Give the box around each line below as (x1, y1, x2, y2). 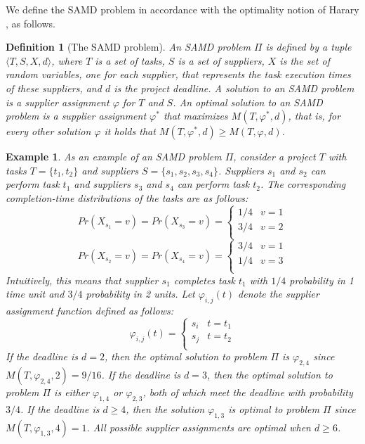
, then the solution (126, 401, 204, 416)
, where (51, 53, 83, 68)
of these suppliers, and (6, 80, 102, 95)
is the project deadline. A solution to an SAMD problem (114, 80, 354, 95)
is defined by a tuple (265, 39, 352, 54)
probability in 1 (289, 272, 354, 287)
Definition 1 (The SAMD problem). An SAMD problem (6, 39, 251, 54)
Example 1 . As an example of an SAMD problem (6, 149, 222, 164)
